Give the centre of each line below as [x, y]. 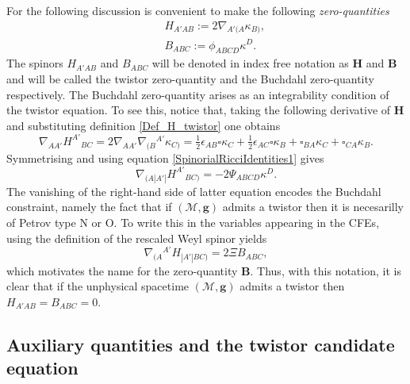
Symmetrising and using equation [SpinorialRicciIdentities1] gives [165, 157]
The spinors [35, 63]
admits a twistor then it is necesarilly [313, 207]
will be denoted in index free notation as [250, 63]
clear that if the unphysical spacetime [98, 286]
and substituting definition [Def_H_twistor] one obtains [144, 125]
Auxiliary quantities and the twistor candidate [201, 344]
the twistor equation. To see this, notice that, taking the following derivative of [199, 110]
